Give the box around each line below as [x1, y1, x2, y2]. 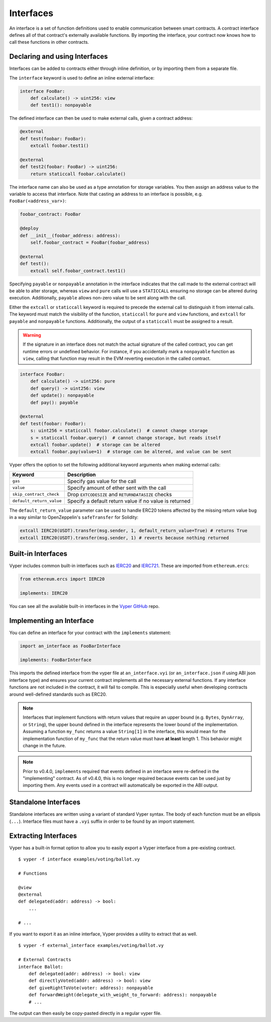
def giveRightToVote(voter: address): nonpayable [28, 985, 153, 991]
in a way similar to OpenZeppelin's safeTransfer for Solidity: [9, 514, 139, 520]
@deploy [20, 225, 39, 231]
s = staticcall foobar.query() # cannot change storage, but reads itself [30, 435, 221, 440]
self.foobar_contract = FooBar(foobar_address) [30, 240, 150, 246]
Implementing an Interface [9, 616, 94, 625]
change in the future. [23, 742, 66, 748]
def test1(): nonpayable [30, 102, 92, 108]
